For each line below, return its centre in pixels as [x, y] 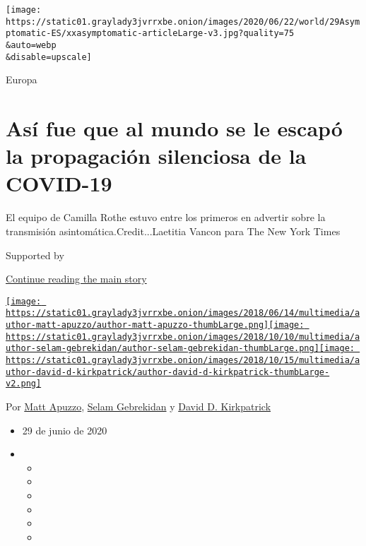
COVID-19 [59, 183]
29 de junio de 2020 [65, 430]
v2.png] [24, 384]
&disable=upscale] [49, 57]
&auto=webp [31, 45]
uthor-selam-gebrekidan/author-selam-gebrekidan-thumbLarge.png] [163, 349]
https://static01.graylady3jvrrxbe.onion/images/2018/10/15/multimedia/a [183, 361]
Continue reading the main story [76, 279]
